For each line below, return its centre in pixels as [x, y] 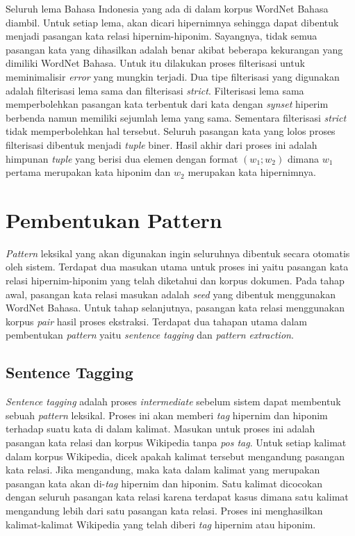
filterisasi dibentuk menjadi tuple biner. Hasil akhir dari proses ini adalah [162, 144]
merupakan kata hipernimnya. [252, 172]
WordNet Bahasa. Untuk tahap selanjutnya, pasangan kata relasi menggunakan [175, 308]
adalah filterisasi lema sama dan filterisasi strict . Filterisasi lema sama [155, 90]
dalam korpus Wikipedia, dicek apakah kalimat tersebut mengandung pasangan [175, 456]
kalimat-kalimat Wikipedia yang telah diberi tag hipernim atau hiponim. [161, 524]
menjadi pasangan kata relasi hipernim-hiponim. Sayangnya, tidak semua [162, 36]
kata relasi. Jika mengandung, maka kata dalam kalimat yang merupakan [163, 470]
